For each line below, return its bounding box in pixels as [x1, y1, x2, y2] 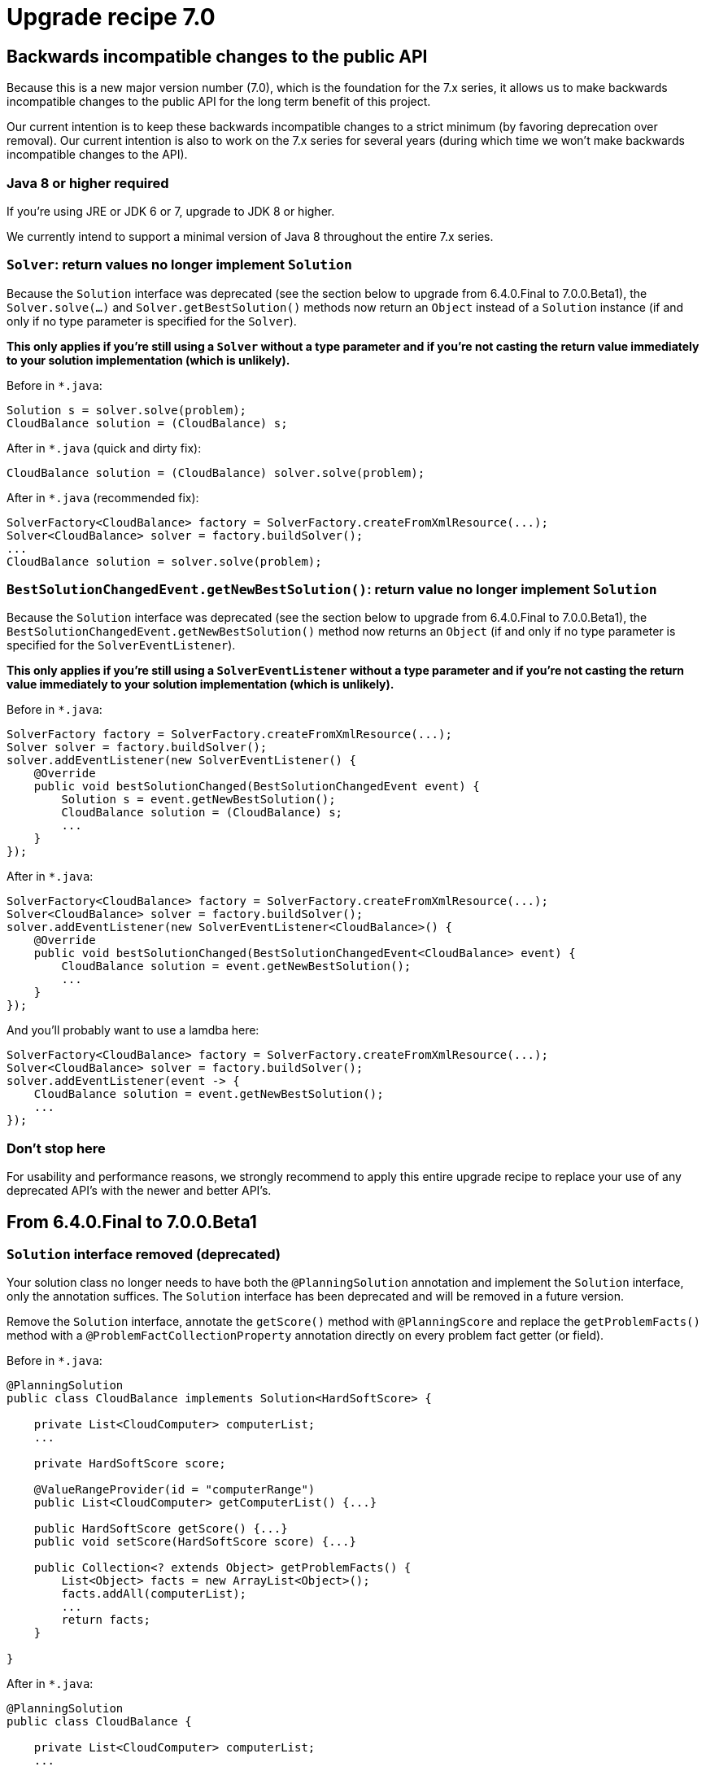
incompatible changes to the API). [7, 147, 188, 162]
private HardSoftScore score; [33, 1457, 226, 1471]
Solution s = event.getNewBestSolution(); [61, 793, 336, 807]
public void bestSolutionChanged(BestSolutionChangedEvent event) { [33, 780, 480, 794]
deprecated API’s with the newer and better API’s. [7, 1183, 272, 1198]
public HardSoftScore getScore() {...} [33, 1522, 288, 1536]
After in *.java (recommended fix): [7, 490, 199, 505]
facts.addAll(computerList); [61, 1587, 247, 1601]
